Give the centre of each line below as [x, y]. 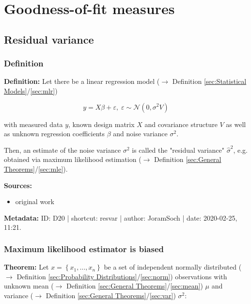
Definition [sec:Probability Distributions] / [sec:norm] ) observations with [122, 276]
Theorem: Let [26, 267]
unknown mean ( [29, 286]
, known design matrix [102, 124]
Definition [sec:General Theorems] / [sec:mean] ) [135, 286]
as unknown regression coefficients [55, 134]
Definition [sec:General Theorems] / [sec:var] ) [111, 295]
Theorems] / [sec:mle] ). [36, 168]
